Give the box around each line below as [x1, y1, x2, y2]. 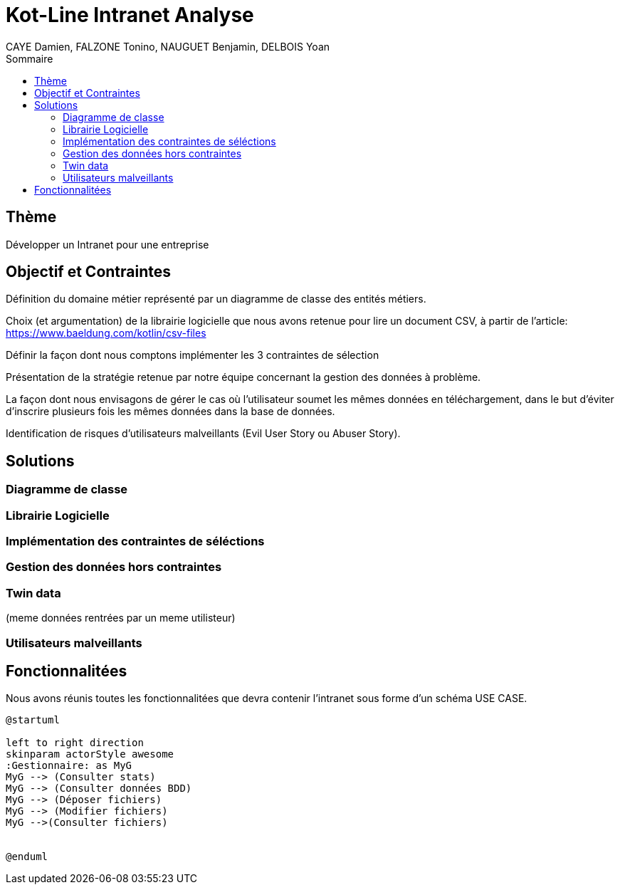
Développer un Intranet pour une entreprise [6, 238, 209, 251]
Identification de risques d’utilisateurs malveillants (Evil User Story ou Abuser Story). [6, 427, 401, 440]
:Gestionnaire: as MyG [6, 760, 132, 772]
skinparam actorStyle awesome [6, 748, 174, 760]
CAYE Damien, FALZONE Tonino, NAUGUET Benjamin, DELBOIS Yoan [6, 40, 330, 53]
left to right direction [6, 737, 144, 749]
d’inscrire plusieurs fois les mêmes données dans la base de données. [6, 405, 335, 418]
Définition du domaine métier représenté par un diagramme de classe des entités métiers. [6, 293, 426, 305]
